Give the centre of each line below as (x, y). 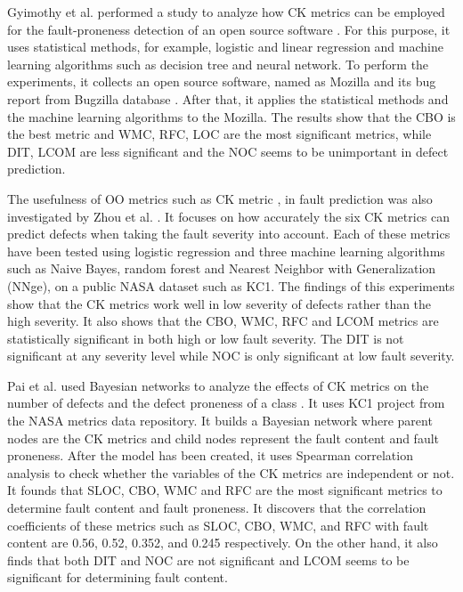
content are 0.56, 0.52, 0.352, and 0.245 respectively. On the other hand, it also (223, 543)
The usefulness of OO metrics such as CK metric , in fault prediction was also (220, 198)
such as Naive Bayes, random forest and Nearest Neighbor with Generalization (222, 268)
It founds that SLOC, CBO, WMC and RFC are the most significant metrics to (225, 490)
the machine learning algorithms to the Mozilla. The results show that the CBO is (231, 116)
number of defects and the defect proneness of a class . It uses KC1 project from (226, 403)
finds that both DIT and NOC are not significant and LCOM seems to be (208, 560)
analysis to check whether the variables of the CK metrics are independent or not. (231, 472)
